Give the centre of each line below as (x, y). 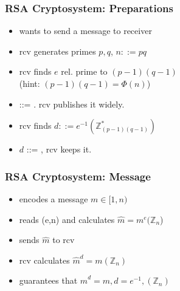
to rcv (64, 240)
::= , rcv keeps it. (59, 149)
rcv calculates (44, 260)
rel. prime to (84, 71)
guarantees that (48, 280)
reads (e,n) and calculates (67, 219)
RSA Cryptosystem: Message (78, 176)
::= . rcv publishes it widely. (72, 104)
